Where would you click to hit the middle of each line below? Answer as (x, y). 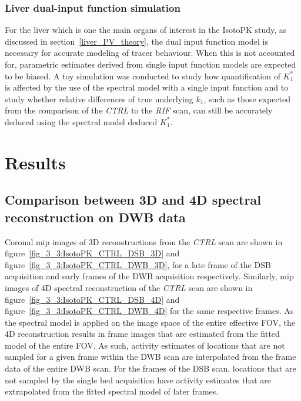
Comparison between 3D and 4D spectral (133, 200)
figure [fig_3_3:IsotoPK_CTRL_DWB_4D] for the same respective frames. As (149, 311)
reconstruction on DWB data (95, 217)
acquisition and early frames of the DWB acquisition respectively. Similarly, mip (149, 276)
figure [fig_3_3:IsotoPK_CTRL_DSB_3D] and (92, 253)
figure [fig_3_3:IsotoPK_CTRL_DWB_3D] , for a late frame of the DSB (138, 264)
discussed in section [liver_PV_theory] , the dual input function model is (136, 41)
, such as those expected (247, 98)
